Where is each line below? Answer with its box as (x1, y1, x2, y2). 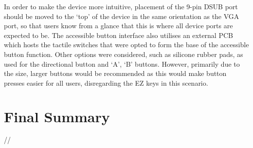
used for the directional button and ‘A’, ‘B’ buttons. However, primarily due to (4, 58, 240, 69)
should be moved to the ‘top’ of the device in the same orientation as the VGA (4, 11, 239, 21)
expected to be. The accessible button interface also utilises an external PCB (4, 30, 233, 40)
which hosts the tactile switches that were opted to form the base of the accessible (4, 39, 249, 50)
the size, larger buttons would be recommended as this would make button (4, 68, 227, 78)
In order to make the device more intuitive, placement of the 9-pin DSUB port (4, 1, 238, 11)
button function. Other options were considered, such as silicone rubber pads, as (4, 49, 243, 59)
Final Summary (4, 106, 110, 126)
